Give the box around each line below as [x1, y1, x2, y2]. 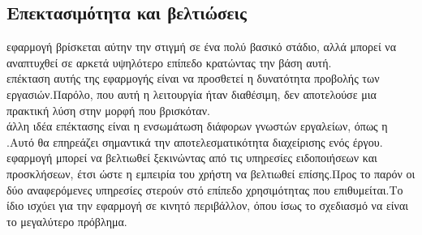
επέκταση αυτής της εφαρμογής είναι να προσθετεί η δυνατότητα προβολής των [6, 70, 380, 87]
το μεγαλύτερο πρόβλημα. [6, 212, 127, 229]
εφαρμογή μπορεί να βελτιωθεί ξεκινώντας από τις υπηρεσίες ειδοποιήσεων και [6, 149, 377, 166]
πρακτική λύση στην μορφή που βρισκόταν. [6, 101, 210, 118]
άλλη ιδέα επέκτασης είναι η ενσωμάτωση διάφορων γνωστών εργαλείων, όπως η [6, 117, 388, 135]
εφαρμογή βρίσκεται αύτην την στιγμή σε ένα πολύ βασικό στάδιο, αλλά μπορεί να [6, 38, 396, 55]
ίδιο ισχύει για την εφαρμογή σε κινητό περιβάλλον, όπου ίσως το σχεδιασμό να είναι [6, 197, 409, 214]
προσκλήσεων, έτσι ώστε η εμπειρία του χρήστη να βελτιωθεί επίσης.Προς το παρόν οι [6, 164, 416, 182]
